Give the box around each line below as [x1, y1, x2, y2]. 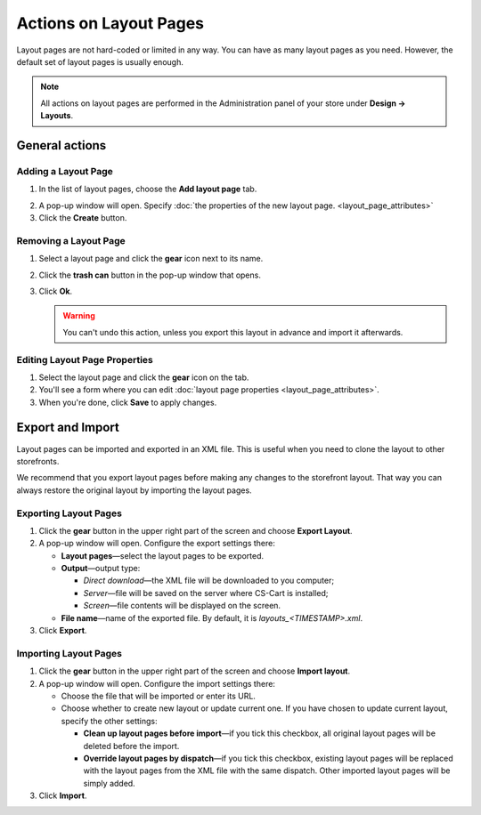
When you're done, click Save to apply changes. [38, 397, 217, 407]
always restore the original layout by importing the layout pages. [16, 485, 253, 496]
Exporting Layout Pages [16, 507, 122, 520]
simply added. [83, 778, 135, 788]
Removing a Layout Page [16, 234, 126, 246]
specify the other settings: [61, 715, 158, 726]
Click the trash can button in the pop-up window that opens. [38, 270, 262, 280]
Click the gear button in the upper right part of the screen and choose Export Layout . [38, 525, 353, 536]
